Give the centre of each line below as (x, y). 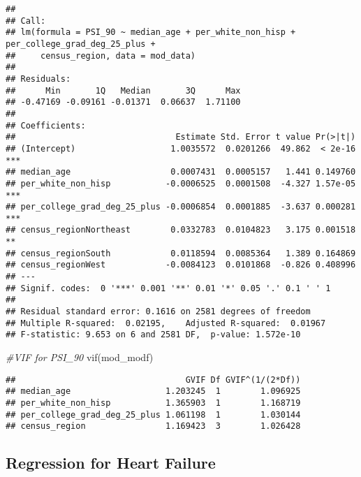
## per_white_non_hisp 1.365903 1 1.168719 (153, 403)
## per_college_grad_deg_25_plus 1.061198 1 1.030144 (153, 414)
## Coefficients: (46, 125)
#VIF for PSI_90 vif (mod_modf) (80, 357)
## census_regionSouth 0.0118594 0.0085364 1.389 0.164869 (181, 253)
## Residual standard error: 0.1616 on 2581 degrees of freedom (158, 312)
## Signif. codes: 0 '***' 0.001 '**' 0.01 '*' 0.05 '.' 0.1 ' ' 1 (168, 288)
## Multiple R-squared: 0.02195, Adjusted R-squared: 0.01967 (166, 323)
